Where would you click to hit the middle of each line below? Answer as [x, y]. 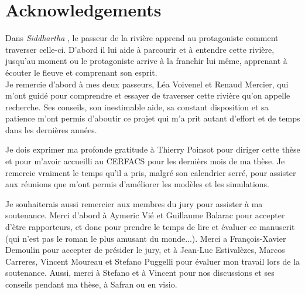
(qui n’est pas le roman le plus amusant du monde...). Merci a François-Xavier [146, 238]
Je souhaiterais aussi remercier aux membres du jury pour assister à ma [134, 203]
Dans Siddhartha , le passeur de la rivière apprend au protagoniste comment [142, 38]
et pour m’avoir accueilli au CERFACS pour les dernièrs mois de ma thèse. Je [145, 161]
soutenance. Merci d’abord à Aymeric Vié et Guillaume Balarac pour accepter [145, 215]
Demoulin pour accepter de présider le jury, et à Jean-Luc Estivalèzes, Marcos [145, 250]
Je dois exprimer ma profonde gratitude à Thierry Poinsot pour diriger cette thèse [153, 149]
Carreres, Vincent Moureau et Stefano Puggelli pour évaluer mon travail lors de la [153, 261]
